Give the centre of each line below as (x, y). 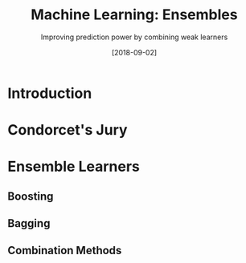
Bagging (29, 223)
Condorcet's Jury (68, 130)
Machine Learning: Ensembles (134, 15)
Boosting (31, 196)
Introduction (50, 93)
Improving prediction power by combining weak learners (134, 37)
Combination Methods (65, 251)
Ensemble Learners (74, 167)
